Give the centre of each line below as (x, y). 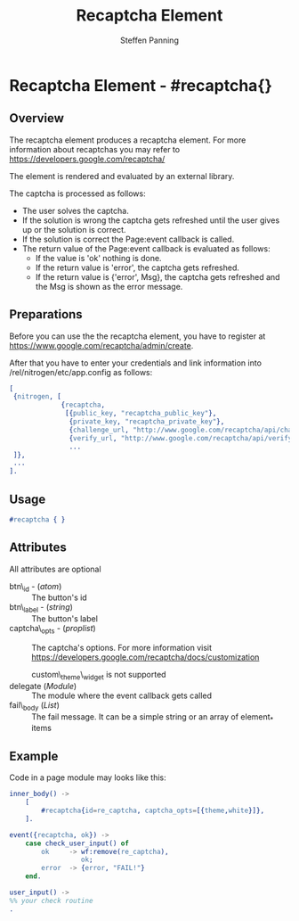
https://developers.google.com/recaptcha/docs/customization (145, 657)
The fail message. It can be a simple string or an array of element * (153, 717)
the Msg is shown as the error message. (109, 286)
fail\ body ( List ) (34, 706)
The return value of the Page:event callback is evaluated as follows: (146, 248)
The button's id (59, 597)
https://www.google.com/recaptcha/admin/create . (101, 345)
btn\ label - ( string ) (41, 609)
